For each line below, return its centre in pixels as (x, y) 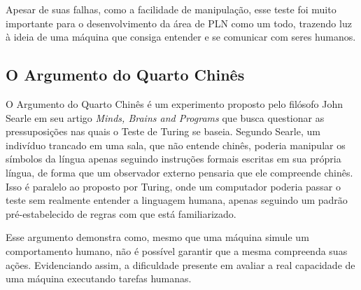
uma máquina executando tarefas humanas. (99, 278)
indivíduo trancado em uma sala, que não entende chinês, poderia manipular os (176, 145)
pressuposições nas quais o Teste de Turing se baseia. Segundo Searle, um (163, 131)
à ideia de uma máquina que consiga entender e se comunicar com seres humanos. (181, 37)
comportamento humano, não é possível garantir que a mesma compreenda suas (177, 250)
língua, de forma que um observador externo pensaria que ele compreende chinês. (179, 172)
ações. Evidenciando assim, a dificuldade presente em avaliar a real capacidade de (180, 264)
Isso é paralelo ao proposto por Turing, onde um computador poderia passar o (174, 186)
